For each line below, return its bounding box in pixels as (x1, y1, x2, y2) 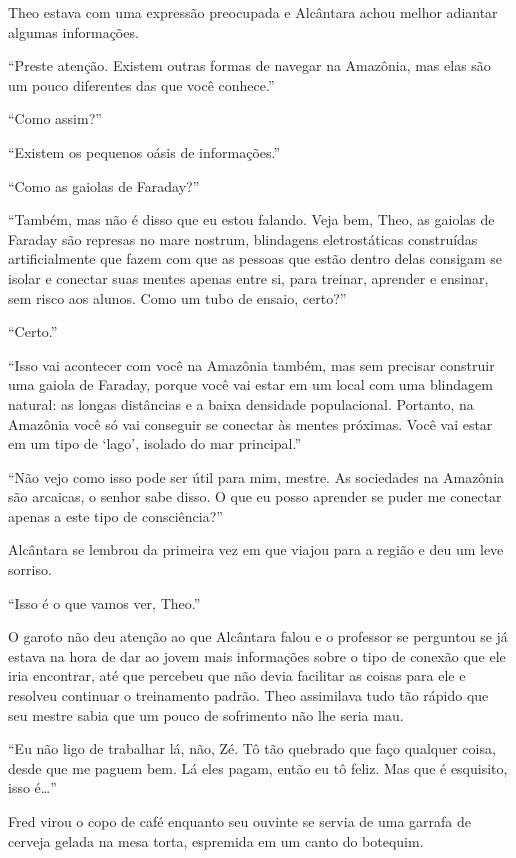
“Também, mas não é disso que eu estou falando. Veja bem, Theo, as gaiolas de (8, 209, 495, 230)
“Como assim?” (8, 108, 102, 129)
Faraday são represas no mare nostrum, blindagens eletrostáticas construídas (8, 228, 478, 249)
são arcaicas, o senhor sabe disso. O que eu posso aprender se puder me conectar (8, 486, 502, 507)
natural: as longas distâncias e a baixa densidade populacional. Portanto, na (8, 393, 474, 414)
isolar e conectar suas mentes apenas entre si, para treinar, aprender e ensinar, (8, 267, 489, 288)
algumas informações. (8, 21, 139, 42)
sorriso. (8, 559, 52, 580)
